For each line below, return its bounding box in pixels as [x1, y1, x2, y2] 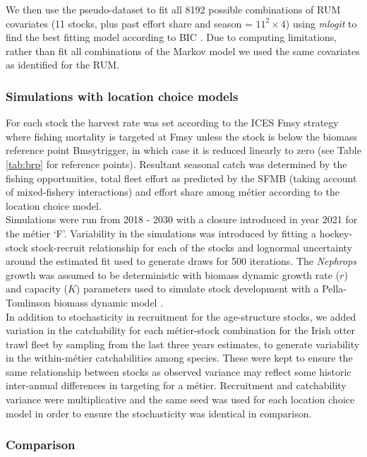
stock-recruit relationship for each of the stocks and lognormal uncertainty [31, 239, 353, 254]
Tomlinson [6, 295, 51, 309]
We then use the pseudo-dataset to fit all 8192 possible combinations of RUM [6, 2, 341, 16]
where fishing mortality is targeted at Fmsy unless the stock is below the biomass [6, 129, 357, 143]
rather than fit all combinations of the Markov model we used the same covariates [6, 43, 360, 58]
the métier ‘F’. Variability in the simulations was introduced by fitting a [6, 225, 317, 240]
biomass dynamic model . [54, 295, 164, 309]
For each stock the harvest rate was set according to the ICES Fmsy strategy [6, 115, 339, 130]
